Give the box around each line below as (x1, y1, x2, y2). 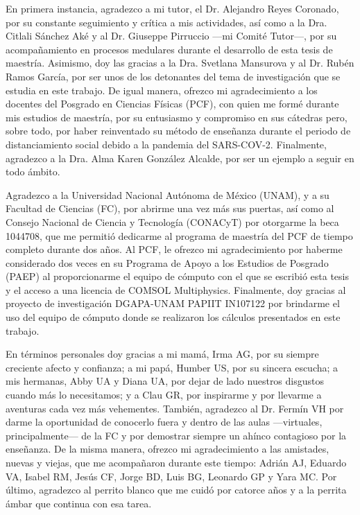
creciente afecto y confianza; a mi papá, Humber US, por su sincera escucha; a (6, 360, 338, 374)
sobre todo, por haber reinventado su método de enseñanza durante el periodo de (6, 123, 351, 138)
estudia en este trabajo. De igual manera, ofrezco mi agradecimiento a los (6, 82, 318, 97)
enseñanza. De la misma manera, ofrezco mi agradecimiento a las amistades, (6, 442, 329, 456)
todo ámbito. (6, 164, 60, 179)
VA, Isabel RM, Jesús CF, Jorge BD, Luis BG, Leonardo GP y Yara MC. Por (6, 469, 337, 483)
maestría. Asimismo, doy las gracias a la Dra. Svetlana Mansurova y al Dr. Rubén (6, 55, 354, 70)
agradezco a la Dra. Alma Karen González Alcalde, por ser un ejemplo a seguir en (6, 150, 354, 165)
